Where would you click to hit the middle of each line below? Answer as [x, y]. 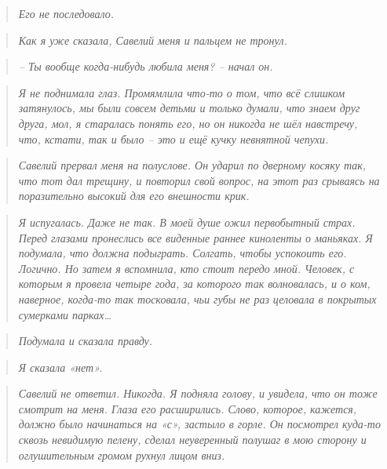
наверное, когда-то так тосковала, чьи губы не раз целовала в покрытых [197, 298]
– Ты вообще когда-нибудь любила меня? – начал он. [146, 66]
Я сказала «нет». [60, 367]
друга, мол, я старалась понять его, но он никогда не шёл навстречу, [188, 123]
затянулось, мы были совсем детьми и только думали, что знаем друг [189, 108]
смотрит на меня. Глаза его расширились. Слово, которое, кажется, [188, 408]
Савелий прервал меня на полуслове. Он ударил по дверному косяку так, [192, 165]
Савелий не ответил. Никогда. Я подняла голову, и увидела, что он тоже [198, 393]
